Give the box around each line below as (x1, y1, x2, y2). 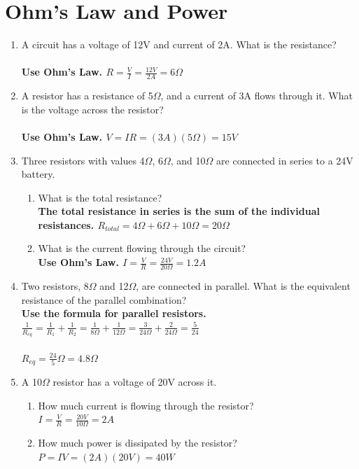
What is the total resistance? (38, 190, 162, 204)
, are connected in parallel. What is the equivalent (136, 278, 351, 293)
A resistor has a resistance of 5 (21, 88, 153, 103)
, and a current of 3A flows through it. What (160, 88, 353, 103)
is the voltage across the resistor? (21, 101, 164, 116)
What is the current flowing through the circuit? (38, 241, 246, 255)
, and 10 (170, 153, 206, 167)
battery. (21, 167, 55, 181)
